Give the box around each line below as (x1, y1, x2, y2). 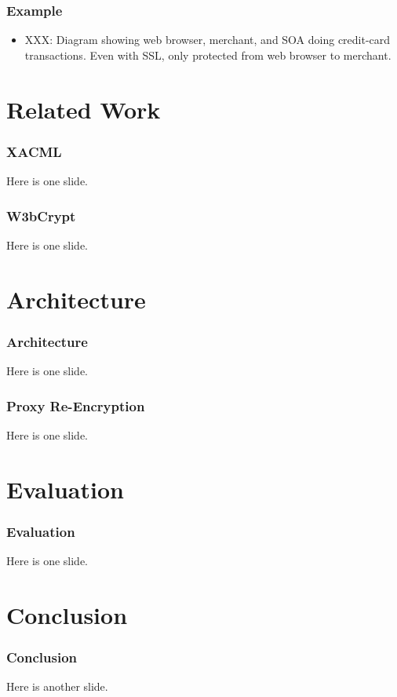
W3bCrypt (6, 206, 76, 225)
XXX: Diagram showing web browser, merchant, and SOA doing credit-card (24, 31, 391, 48)
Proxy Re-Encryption (6, 396, 145, 415)
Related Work (6, 93, 161, 125)
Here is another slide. (6, 678, 108, 695)
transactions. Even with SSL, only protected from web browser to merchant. (24, 46, 392, 63)
